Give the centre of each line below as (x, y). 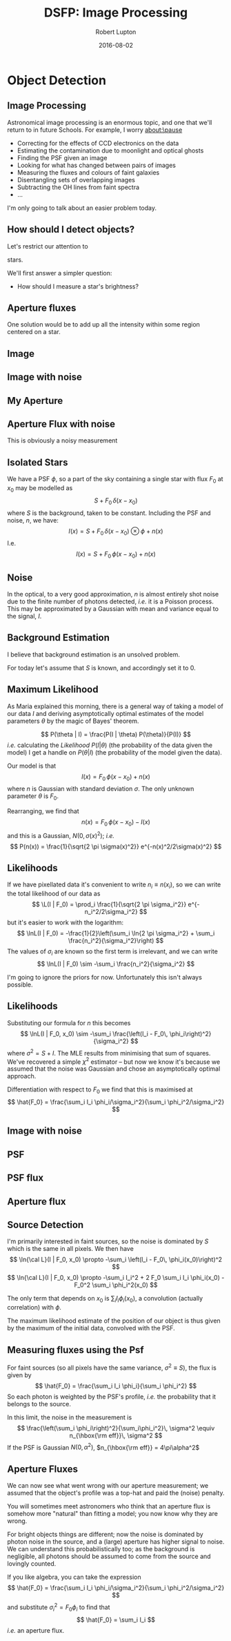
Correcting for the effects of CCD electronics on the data (98, 143)
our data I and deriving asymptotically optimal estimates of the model (106, 713)
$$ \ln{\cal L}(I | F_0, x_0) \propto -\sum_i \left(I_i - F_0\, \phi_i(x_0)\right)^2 (116, 1260)
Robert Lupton (116, 32)
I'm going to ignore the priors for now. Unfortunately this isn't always (104, 978)
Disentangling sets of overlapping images (76, 179)
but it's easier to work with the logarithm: (66, 922)
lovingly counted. (32, 1564)
